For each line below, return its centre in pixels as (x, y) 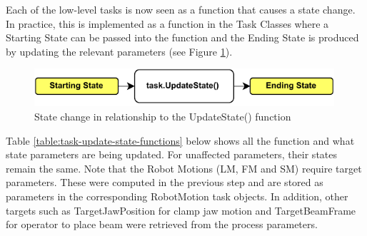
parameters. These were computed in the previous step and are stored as (165, 182)
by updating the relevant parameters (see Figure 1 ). (119, 51)
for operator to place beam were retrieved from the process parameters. (162, 224)
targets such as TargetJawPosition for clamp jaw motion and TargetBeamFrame (181, 210)
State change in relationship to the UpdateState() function (163, 116)
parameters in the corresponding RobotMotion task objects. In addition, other (177, 196)
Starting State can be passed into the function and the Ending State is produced (182, 37)
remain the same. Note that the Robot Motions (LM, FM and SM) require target (184, 168)
